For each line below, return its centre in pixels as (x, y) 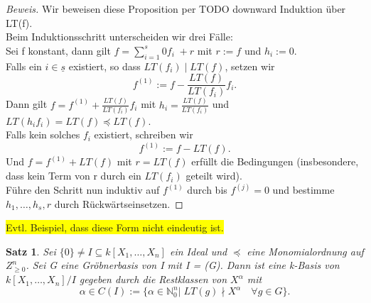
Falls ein (24, 66)
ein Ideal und (198, 251)
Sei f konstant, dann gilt (58, 50)
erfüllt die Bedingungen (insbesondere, (275, 161)
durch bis (207, 190)
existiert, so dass (104, 66)
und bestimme (303, 190)
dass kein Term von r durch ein (74, 176)
